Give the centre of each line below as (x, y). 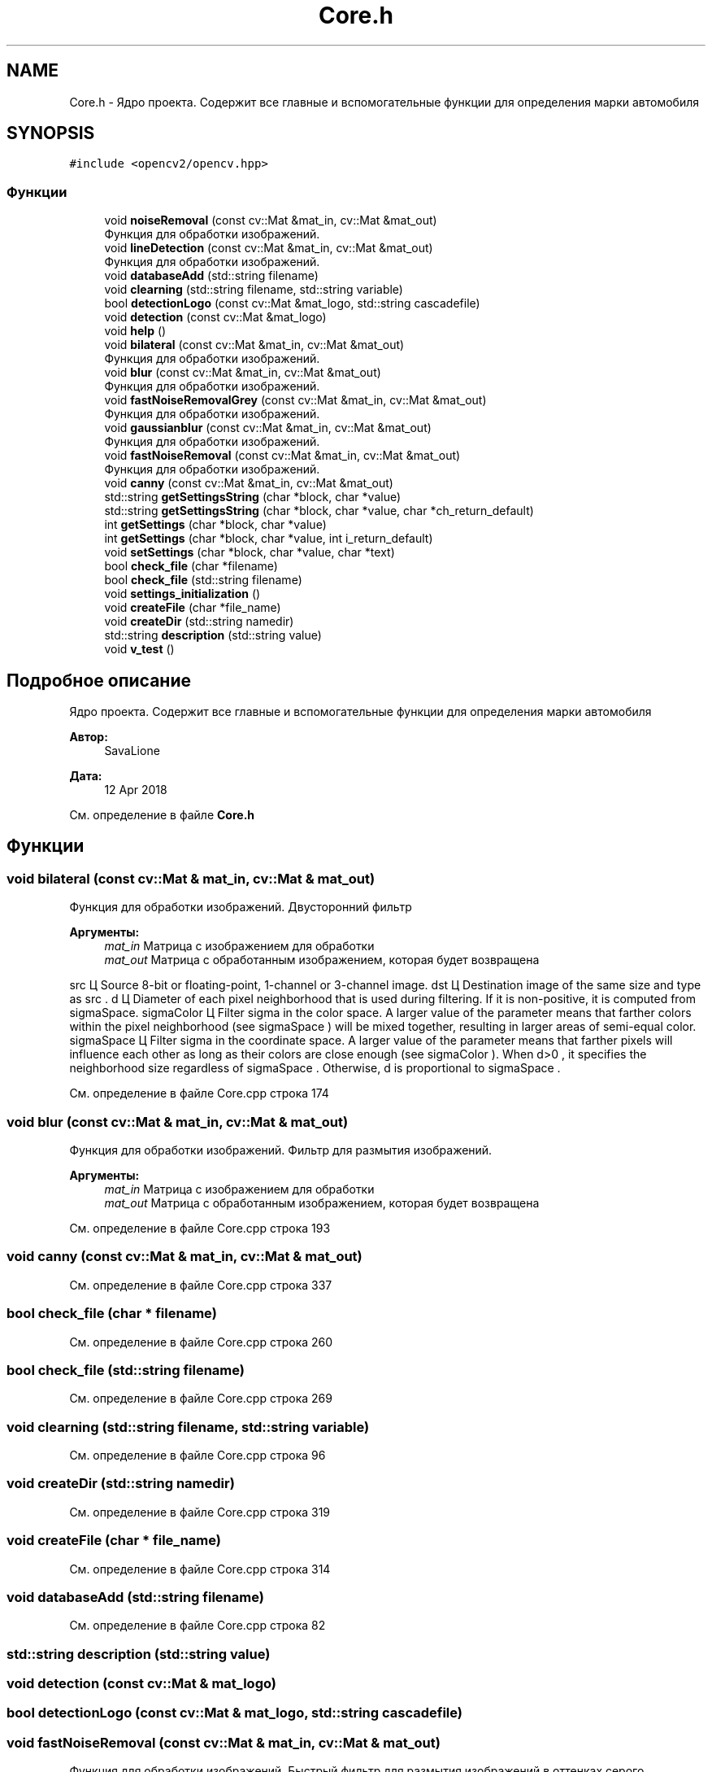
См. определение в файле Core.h (162, 815)
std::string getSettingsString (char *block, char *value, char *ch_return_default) (319, 511)
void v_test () (139, 649)
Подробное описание (99, 680)
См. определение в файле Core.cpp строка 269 (201, 1399)
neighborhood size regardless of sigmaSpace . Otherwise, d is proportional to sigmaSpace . (315, 1068)
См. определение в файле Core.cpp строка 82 (198, 1626)
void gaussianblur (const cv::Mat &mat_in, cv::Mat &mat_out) (268, 428)
